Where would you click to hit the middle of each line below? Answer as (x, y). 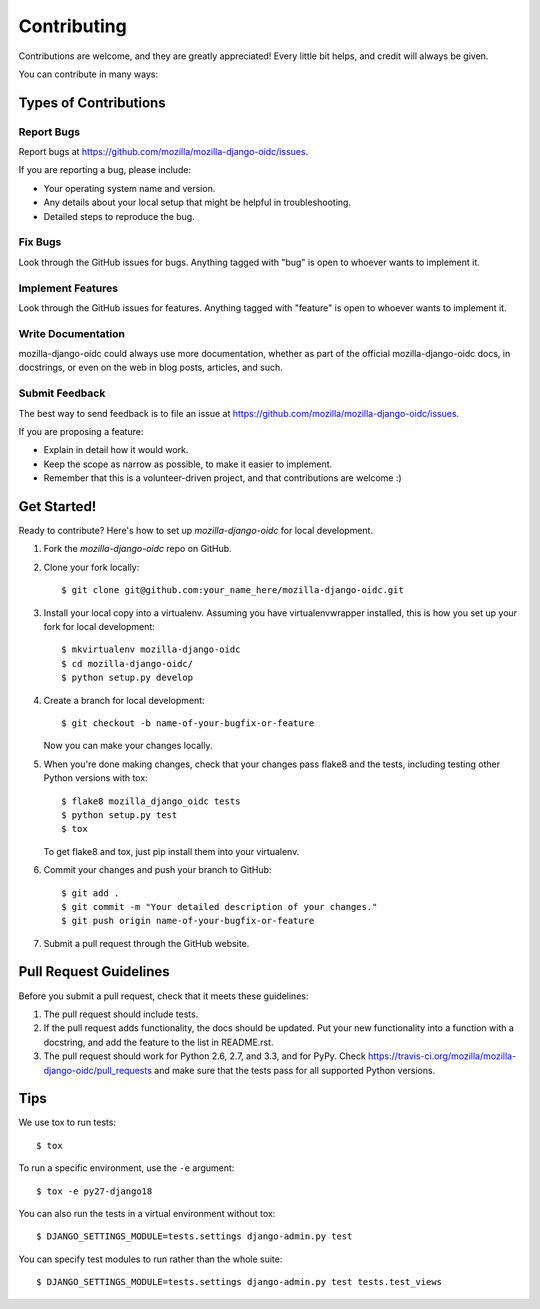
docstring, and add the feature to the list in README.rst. (158, 1042)
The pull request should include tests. (121, 1014)
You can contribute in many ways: (88, 74)
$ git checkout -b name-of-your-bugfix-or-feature (188, 723)
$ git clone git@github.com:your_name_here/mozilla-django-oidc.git (232, 590)
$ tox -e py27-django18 (94, 1191)
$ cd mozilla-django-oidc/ (127, 663)
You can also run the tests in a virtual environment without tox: (147, 1213)
